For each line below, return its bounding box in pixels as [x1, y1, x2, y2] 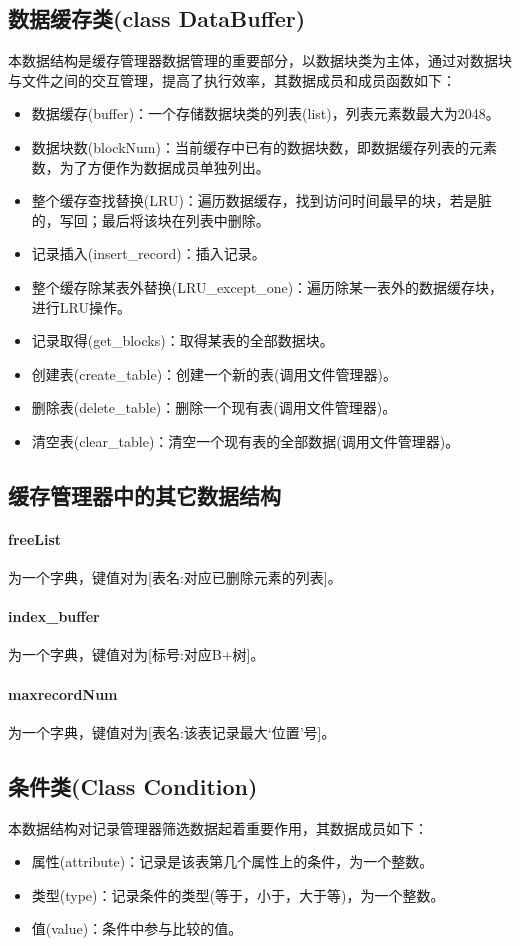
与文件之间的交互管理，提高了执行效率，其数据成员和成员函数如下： [8, 69, 456, 90]
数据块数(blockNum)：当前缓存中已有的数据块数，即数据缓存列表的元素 [31, 136, 497, 157]
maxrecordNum [8, 683, 118, 704]
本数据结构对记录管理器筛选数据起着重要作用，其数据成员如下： [8, 817, 428, 838]
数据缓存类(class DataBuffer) [8, 3, 306, 34]
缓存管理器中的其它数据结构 [8, 479, 281, 510]
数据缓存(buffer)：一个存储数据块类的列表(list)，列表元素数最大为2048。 [31, 103, 500, 124]
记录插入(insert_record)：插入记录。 [31, 243, 266, 264]
